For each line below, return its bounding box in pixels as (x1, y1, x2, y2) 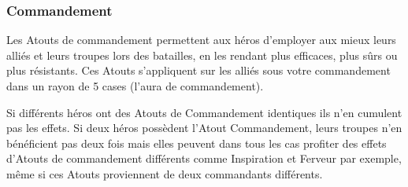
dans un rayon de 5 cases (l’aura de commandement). (6, 78, 264, 93)
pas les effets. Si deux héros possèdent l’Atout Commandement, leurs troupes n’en (6, 119, 402, 136)
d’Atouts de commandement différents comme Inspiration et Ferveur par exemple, (6, 150, 402, 167)
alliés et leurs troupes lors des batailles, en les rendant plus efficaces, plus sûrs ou (6, 46, 398, 63)
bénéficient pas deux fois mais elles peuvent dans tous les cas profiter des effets (6, 134, 387, 151)
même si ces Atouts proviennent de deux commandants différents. (6, 165, 323, 181)
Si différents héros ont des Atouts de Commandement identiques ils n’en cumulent (6, 104, 402, 120)
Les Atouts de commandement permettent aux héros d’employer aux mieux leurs (6, 31, 396, 48)
